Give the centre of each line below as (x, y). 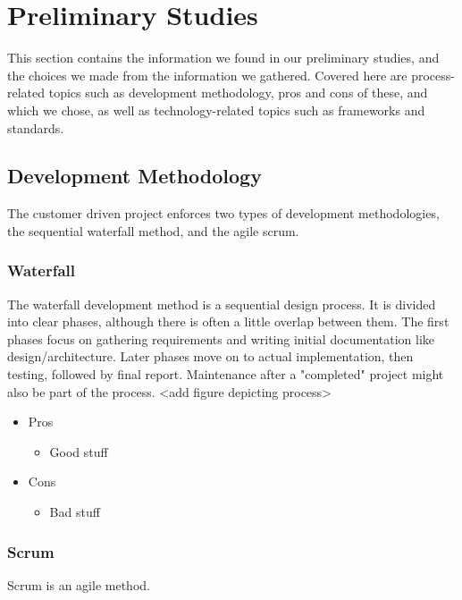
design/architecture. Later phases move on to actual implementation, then (210, 356)
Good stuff (79, 451)
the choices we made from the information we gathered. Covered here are (207, 75)
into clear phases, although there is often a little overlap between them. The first (228, 321)
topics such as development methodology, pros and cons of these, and (238, 93)
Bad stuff (75, 512)
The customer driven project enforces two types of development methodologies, (223, 213)
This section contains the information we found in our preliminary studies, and (223, 58)
